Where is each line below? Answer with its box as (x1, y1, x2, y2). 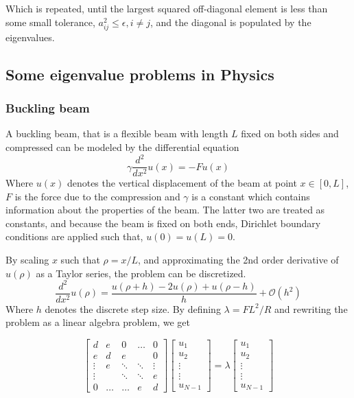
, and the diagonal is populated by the (150, 14, 311, 29)
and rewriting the (274, 301, 348, 316)
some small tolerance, (5, 14, 95, 29)
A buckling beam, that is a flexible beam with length (5, 126, 228, 141)
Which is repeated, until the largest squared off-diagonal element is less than (5, 1, 328, 15)
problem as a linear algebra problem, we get (5, 315, 190, 329)
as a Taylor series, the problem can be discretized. (36, 266, 246, 280)
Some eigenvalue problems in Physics (5, 63, 274, 84)
